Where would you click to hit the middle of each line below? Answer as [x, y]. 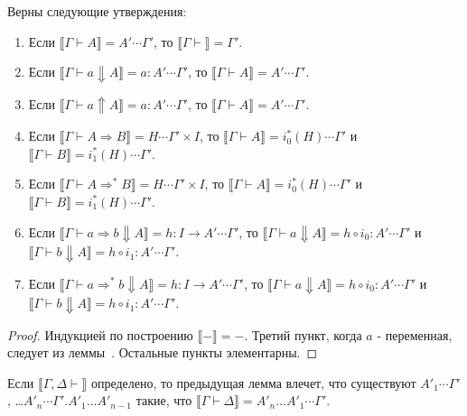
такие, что [164, 400]
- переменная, [415, 334]
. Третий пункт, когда [303, 334]
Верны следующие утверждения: [97, 11]
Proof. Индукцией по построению [100, 334]
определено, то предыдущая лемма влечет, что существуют [253, 382]
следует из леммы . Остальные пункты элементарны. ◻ [163, 352]
